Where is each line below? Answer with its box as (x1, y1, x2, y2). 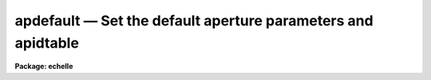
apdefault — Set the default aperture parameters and (14, 12, 374, 29)
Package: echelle (14, 62, 73, 71)
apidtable (14, 34, 80, 51)
